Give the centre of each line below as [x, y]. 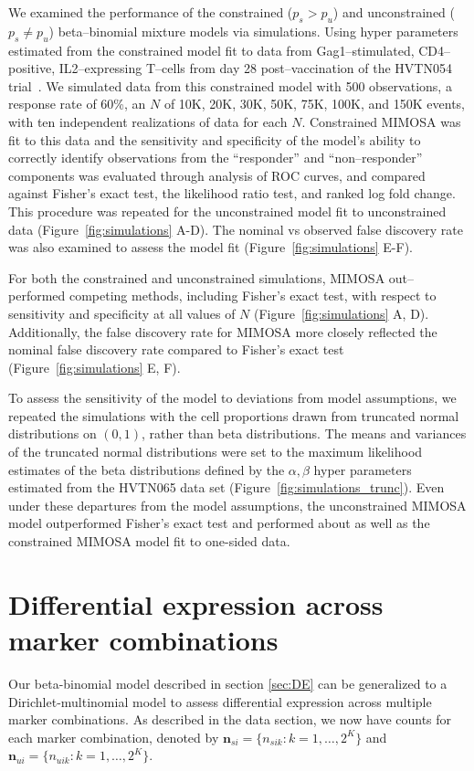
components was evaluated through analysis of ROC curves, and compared [217, 175]
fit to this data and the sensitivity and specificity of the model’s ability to [215, 139]
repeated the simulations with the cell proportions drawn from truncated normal [234, 415]
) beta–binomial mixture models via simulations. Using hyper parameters [253, 31]
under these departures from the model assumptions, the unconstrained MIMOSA [237, 505]
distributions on [53, 433]
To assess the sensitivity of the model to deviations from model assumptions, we [232, 398]
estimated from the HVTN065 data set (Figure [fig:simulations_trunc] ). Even [226, 487]
